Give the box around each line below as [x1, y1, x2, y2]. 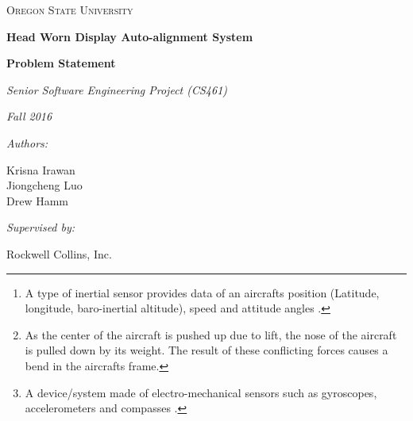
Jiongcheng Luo [6, 177, 83, 193]
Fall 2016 [6, 108, 52, 124]
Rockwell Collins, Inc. [6, 245, 112, 262]
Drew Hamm [6, 192, 68, 209]
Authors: [6, 134, 48, 151]
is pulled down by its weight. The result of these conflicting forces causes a [25, 342, 388, 358]
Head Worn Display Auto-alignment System [6, 28, 253, 44]
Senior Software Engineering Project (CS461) [6, 81, 228, 98]
